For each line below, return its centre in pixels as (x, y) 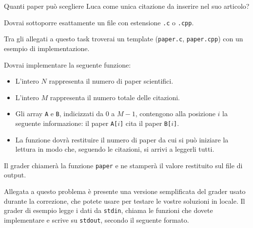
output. (15, 175)
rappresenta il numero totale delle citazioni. (115, 97)
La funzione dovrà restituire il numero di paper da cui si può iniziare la (122, 139)
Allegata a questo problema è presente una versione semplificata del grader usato (125, 191)
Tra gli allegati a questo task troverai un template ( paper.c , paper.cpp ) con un (124, 39)
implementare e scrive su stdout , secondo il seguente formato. (97, 219)
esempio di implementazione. (47, 48)
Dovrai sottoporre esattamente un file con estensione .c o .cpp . (99, 22)
